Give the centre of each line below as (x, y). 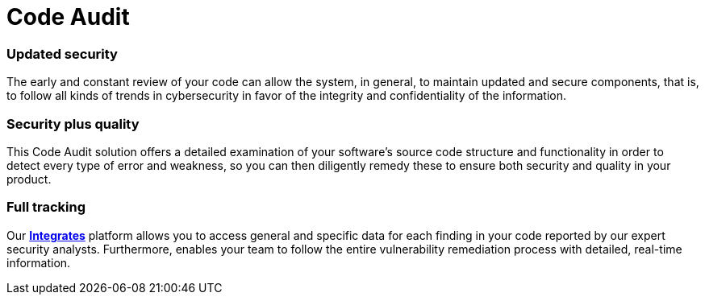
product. (29, 179)
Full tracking (46, 207)
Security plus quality (73, 124)
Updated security (62, 54)
